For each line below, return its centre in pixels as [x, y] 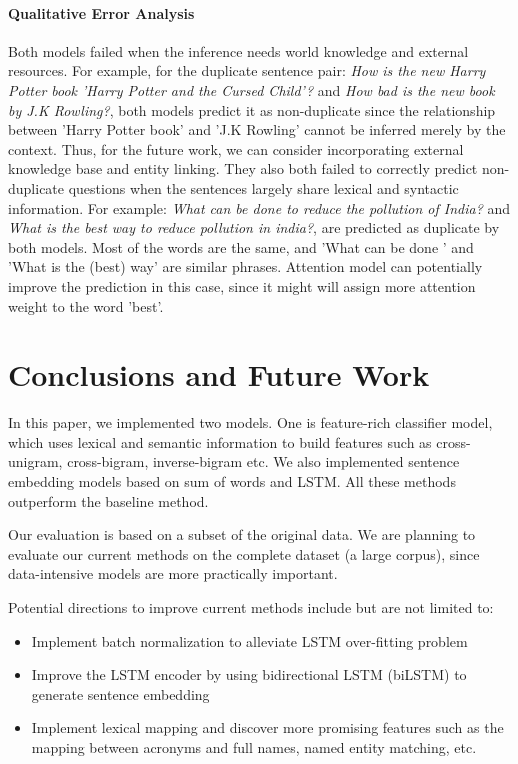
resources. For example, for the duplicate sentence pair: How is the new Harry [247, 70]
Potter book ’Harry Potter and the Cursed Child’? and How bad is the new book [251, 89]
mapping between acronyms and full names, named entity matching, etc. [254, 746]
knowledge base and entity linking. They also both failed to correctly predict [243, 168]
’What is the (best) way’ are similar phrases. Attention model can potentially [245, 266]
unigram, [35, 461]
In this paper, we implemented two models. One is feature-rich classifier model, [250, 422]
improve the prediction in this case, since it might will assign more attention [242, 285]
